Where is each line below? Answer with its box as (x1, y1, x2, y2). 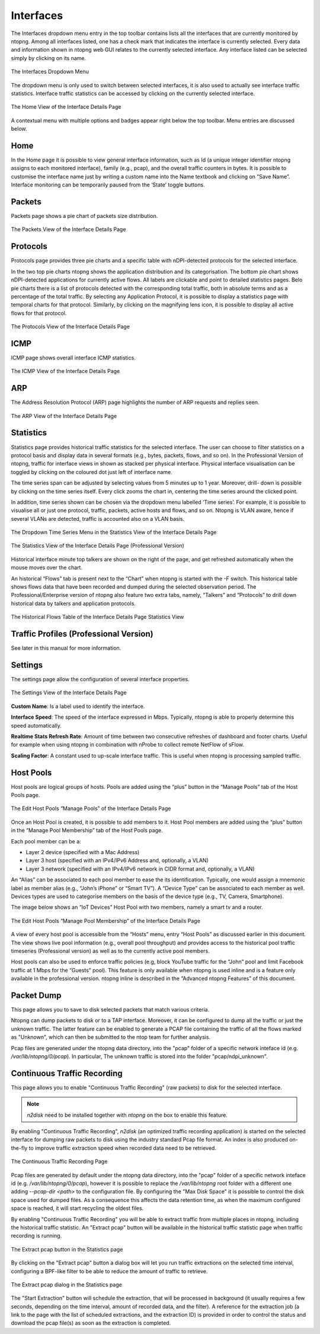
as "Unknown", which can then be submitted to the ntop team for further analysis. (11, 1033, 210, 1041)
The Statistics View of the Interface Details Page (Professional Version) (11, 542, 185, 549)
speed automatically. (11, 722, 62, 729)
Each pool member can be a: (11, 837, 81, 845)
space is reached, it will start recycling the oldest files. (11, 1205, 144, 1212)
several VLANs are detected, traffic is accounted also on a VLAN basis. (11, 515, 185, 522)
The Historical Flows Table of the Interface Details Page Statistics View (11, 614, 184, 621)
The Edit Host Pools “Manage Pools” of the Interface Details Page (11, 805, 171, 812)
